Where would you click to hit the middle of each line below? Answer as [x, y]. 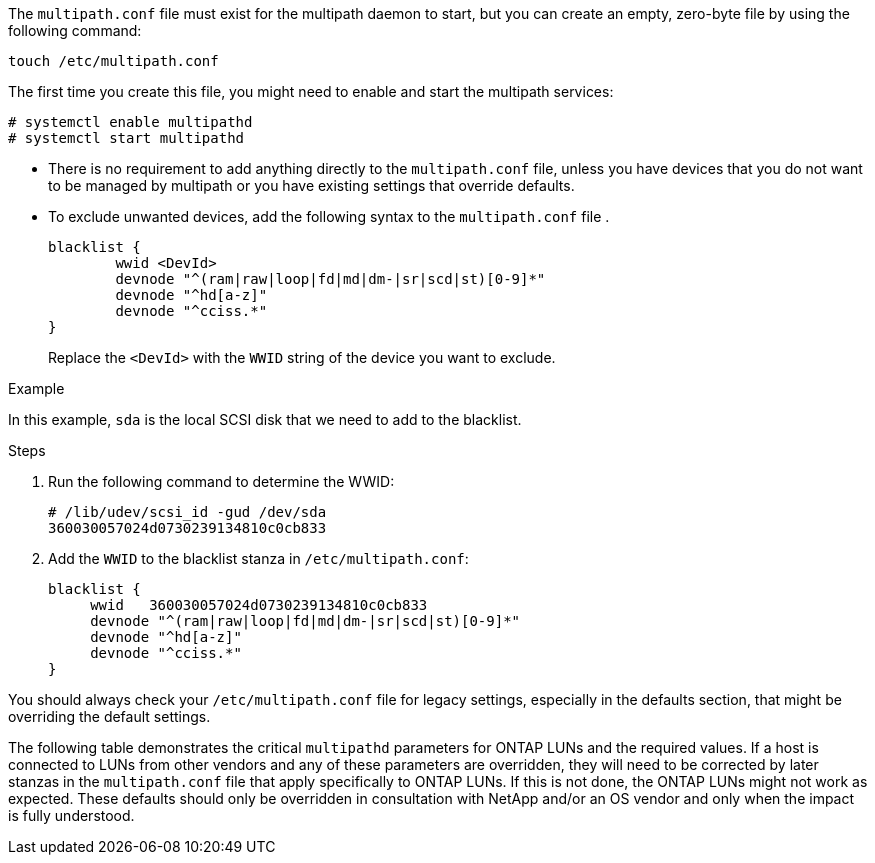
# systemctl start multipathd [126, 138]
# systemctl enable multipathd [130, 122]
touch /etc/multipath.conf [113, 61]
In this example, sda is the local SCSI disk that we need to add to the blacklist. [265, 419]
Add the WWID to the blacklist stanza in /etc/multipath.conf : [258, 558]
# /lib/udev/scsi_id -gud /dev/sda [187, 512]
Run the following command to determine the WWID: [221, 481]
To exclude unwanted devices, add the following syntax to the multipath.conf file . [329, 216]
